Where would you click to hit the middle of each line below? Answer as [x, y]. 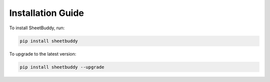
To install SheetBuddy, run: [37, 28]
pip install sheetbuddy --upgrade [62, 67]
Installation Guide [47, 13]
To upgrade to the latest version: [43, 54]
